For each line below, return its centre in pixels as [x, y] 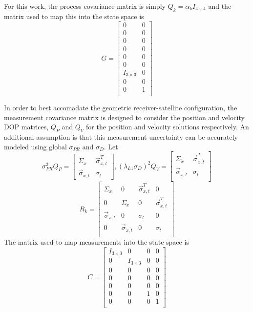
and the [220, 6]
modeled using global [35, 146]
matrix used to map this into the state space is [74, 16]
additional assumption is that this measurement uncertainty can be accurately [121, 137]
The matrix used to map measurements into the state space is [96, 242]
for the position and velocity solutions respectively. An [168, 127]
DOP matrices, [26, 127]
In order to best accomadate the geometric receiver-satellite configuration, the [121, 108]
